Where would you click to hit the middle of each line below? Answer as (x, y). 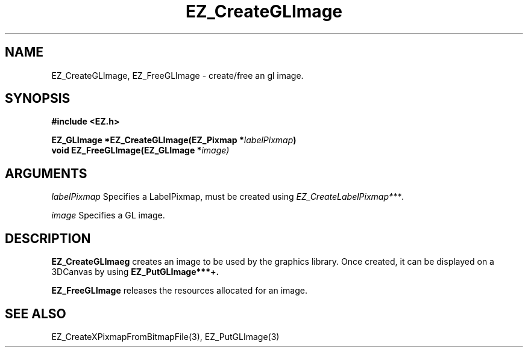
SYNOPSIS (38, 99)
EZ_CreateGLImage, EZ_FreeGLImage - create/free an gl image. (178, 75)
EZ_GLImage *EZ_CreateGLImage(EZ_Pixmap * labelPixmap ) (174, 140)
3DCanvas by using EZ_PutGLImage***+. (135, 272)
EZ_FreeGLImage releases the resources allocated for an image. (179, 291)
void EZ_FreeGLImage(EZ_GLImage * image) (140, 150)
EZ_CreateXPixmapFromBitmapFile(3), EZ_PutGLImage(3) (165, 336)
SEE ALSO (36, 313)
